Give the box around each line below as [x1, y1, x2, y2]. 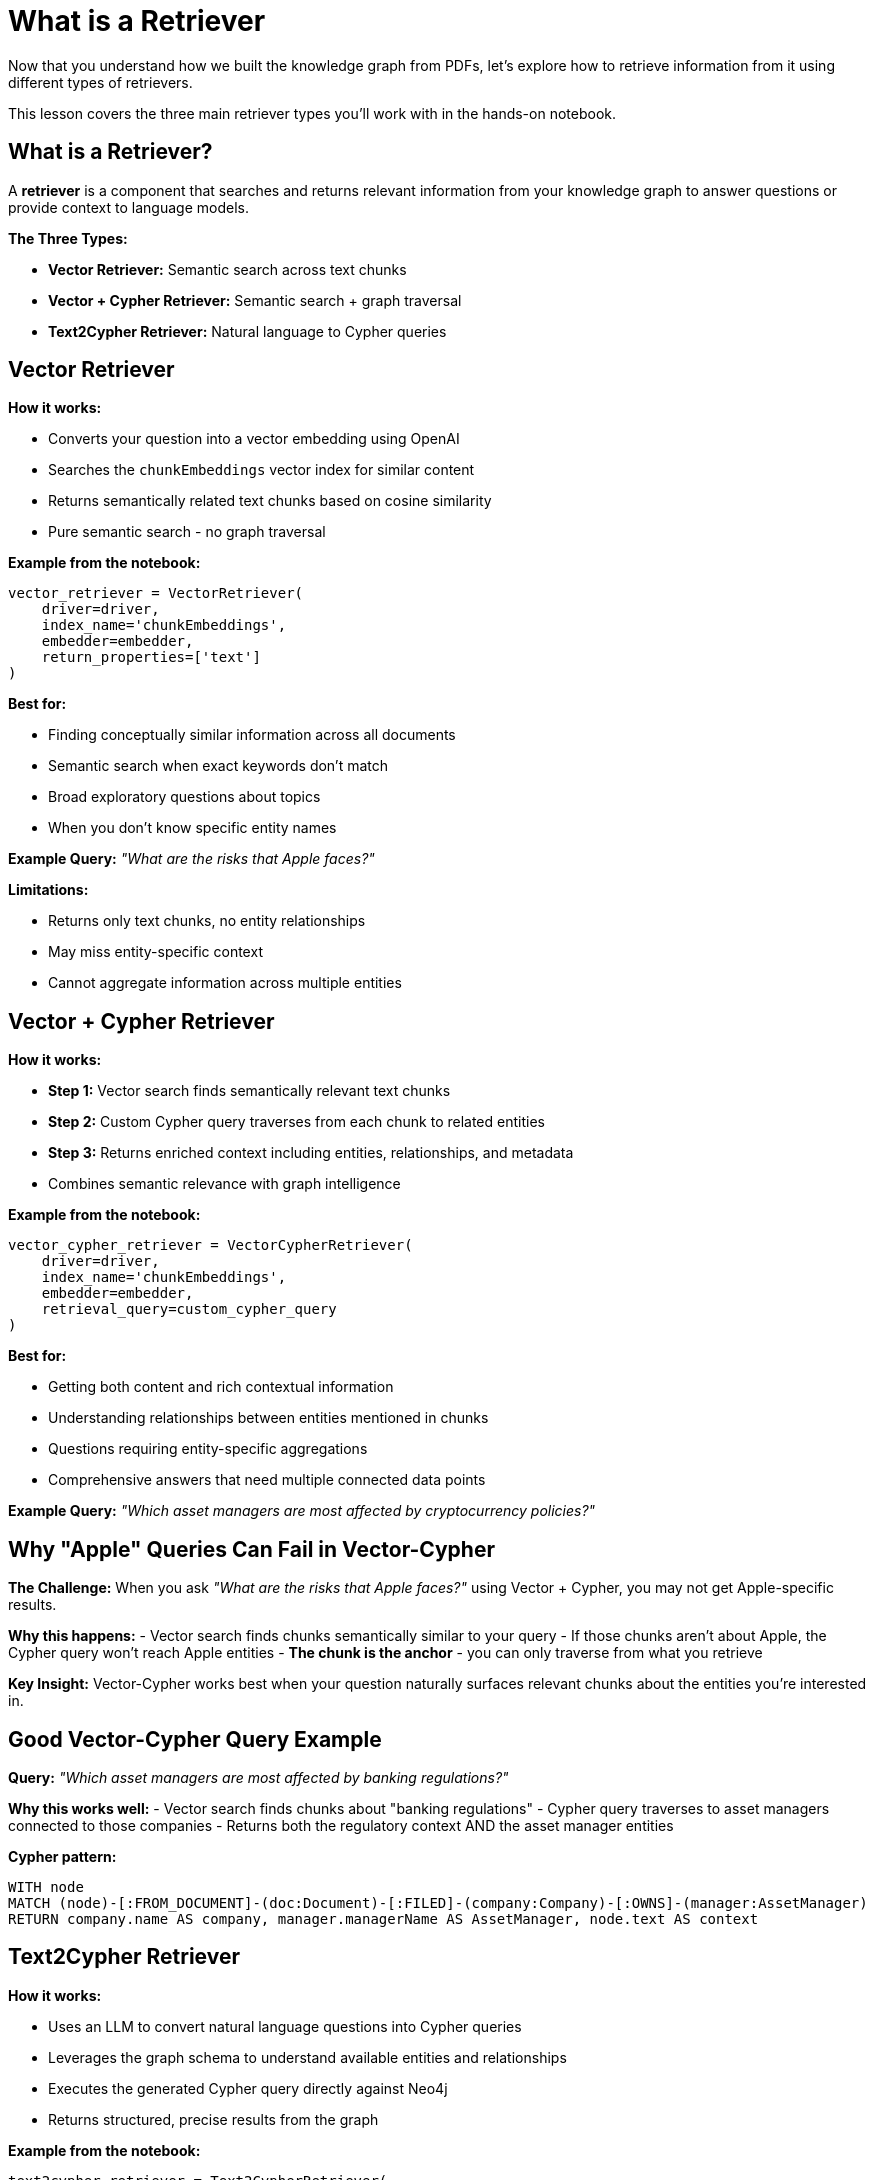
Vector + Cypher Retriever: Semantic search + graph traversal [48, 291, 462, 309]
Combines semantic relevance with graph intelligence [48, 1175, 401, 1193]
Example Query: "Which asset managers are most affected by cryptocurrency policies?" [8, 1502, 596, 1520]
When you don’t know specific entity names [48, 819, 337, 837]
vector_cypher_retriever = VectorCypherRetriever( [8, 1237, 413, 1254]
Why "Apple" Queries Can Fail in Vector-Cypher [8, 1536, 495, 1562]
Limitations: [8, 881, 89, 899]
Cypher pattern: [8, 1847, 117, 1865]
